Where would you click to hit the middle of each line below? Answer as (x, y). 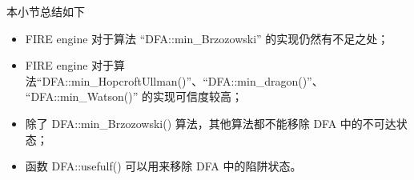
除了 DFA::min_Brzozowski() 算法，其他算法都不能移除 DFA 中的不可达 (211, 123)
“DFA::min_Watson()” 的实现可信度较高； (134, 96)
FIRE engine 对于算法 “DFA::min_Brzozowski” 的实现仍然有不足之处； (207, 38)
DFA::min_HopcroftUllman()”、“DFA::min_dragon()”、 (183, 80)
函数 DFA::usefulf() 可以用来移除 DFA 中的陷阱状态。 (163, 166)
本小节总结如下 (46, 11)
